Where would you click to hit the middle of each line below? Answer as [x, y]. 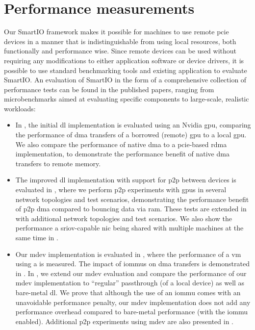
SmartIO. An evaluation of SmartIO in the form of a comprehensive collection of [125, 80]
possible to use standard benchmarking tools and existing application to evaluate [126, 70]
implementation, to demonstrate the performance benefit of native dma [122, 154]
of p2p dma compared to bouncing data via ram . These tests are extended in [131, 209]
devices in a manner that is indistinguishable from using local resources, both [120, 41]
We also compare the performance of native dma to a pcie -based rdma [121, 144]
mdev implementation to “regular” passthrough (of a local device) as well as [130, 283]
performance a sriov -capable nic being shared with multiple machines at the [129, 228]
